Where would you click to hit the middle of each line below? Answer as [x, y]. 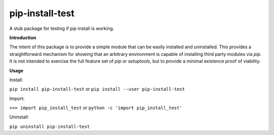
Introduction [23, 38]
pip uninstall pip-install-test [49, 126]
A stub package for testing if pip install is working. [62, 28]
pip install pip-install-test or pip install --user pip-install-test [97, 89]
